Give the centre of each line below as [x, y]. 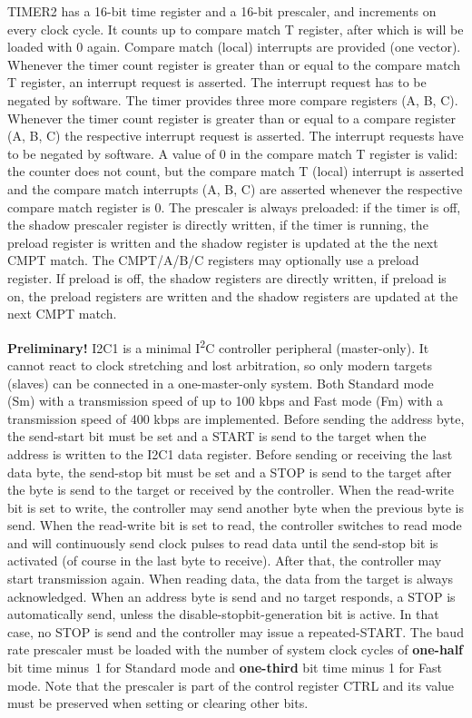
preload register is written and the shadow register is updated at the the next [223, 242]
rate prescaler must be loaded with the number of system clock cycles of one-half [236, 649]
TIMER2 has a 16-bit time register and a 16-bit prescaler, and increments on [222, 11]
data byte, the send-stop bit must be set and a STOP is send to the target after [230, 472]
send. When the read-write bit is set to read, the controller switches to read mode [235, 525]
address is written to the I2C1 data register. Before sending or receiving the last [230, 453]
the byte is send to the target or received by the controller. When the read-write [231, 490]
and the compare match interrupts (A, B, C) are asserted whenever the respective [235, 188]
